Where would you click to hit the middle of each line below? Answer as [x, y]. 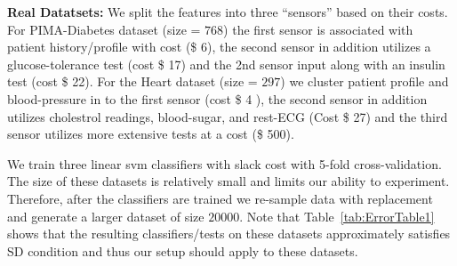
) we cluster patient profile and [365, 81]
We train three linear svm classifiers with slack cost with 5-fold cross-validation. [224, 163]
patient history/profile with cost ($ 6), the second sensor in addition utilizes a [219, 47]
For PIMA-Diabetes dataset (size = [104, 29]
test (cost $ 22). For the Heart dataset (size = [132, 81]
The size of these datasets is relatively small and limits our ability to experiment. [228, 181]
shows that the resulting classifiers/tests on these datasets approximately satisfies [229, 234]
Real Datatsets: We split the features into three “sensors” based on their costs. [228, 12]
